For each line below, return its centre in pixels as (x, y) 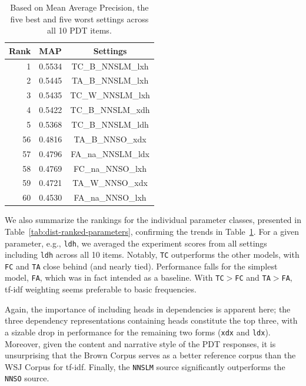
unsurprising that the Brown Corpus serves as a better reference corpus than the (150, 355)
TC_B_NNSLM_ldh (110, 124)
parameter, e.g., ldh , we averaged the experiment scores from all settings (136, 243)
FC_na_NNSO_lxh (110, 168)
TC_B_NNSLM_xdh (110, 110)
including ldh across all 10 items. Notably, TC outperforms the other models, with (152, 254)
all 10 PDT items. (79, 30)
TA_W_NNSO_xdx (110, 183)
